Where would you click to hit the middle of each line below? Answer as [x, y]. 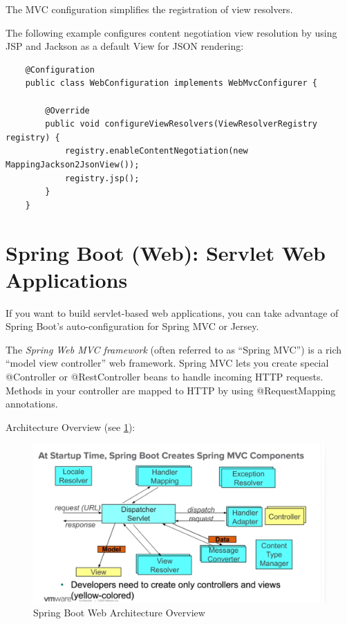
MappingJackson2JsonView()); [73, 164]
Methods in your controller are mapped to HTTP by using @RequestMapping [171, 390]
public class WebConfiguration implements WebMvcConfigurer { [171, 83]
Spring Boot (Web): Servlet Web [166, 252]
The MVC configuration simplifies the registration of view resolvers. [149, 9]
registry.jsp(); [102, 178]
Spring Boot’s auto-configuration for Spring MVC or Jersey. [132, 326]
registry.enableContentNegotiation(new [156, 151]
